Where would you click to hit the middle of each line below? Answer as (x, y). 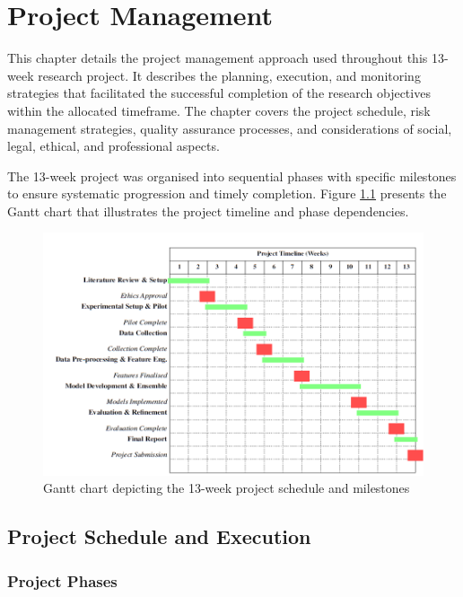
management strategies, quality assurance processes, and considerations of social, (230, 128)
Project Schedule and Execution (159, 536)
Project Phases (62, 580)
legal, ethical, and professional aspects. (114, 146)
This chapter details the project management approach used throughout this (218, 58)
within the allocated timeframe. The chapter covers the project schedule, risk (219, 110)
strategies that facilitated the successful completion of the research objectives (219, 93)
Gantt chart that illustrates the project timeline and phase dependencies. (208, 211)
